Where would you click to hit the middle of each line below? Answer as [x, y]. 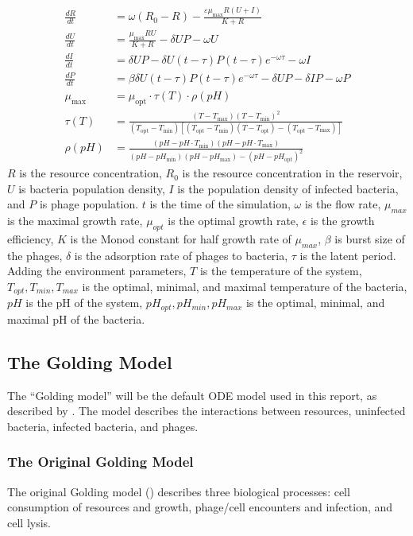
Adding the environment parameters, [97, 271]
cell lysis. [29, 522]
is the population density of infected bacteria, [288, 188]
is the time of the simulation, [220, 204]
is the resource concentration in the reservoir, [292, 173]
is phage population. [89, 204]
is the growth [342, 221]
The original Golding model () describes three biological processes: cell [179, 491]
